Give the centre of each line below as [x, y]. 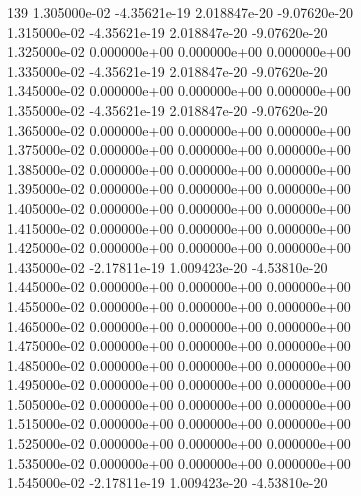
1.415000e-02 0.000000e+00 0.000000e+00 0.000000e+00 [179, 227]
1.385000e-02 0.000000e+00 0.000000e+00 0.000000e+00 [179, 168]
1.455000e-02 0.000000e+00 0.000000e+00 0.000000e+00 [179, 305]
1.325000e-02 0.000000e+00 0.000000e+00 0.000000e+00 [179, 51]
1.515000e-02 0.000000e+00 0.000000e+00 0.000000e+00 [179, 423]
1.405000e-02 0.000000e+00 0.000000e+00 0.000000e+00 [179, 207]
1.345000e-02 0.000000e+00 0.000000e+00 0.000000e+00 [179, 90]
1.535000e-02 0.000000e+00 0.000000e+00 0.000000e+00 [179, 462]
